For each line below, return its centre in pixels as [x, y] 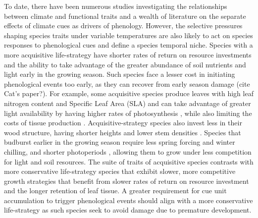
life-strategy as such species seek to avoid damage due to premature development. [128, 210]
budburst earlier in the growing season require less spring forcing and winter [120, 142]
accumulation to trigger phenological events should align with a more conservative [129, 200]
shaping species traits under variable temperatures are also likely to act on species [129, 35]
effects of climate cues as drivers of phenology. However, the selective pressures [123, 26]
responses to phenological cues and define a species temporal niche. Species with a [129, 45]
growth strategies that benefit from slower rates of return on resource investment [127, 181]
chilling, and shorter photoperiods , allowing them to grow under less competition [128, 151]
